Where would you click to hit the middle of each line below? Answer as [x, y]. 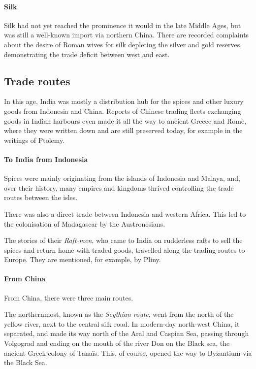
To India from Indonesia [46, 159]
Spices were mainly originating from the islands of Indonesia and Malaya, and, [122, 178]
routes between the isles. [41, 197]
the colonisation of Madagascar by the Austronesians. [85, 223]
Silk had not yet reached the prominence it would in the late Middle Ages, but [123, 25]
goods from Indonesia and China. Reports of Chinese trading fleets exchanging [123, 111]
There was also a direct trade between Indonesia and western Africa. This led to [125, 214]
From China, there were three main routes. [69, 297]
